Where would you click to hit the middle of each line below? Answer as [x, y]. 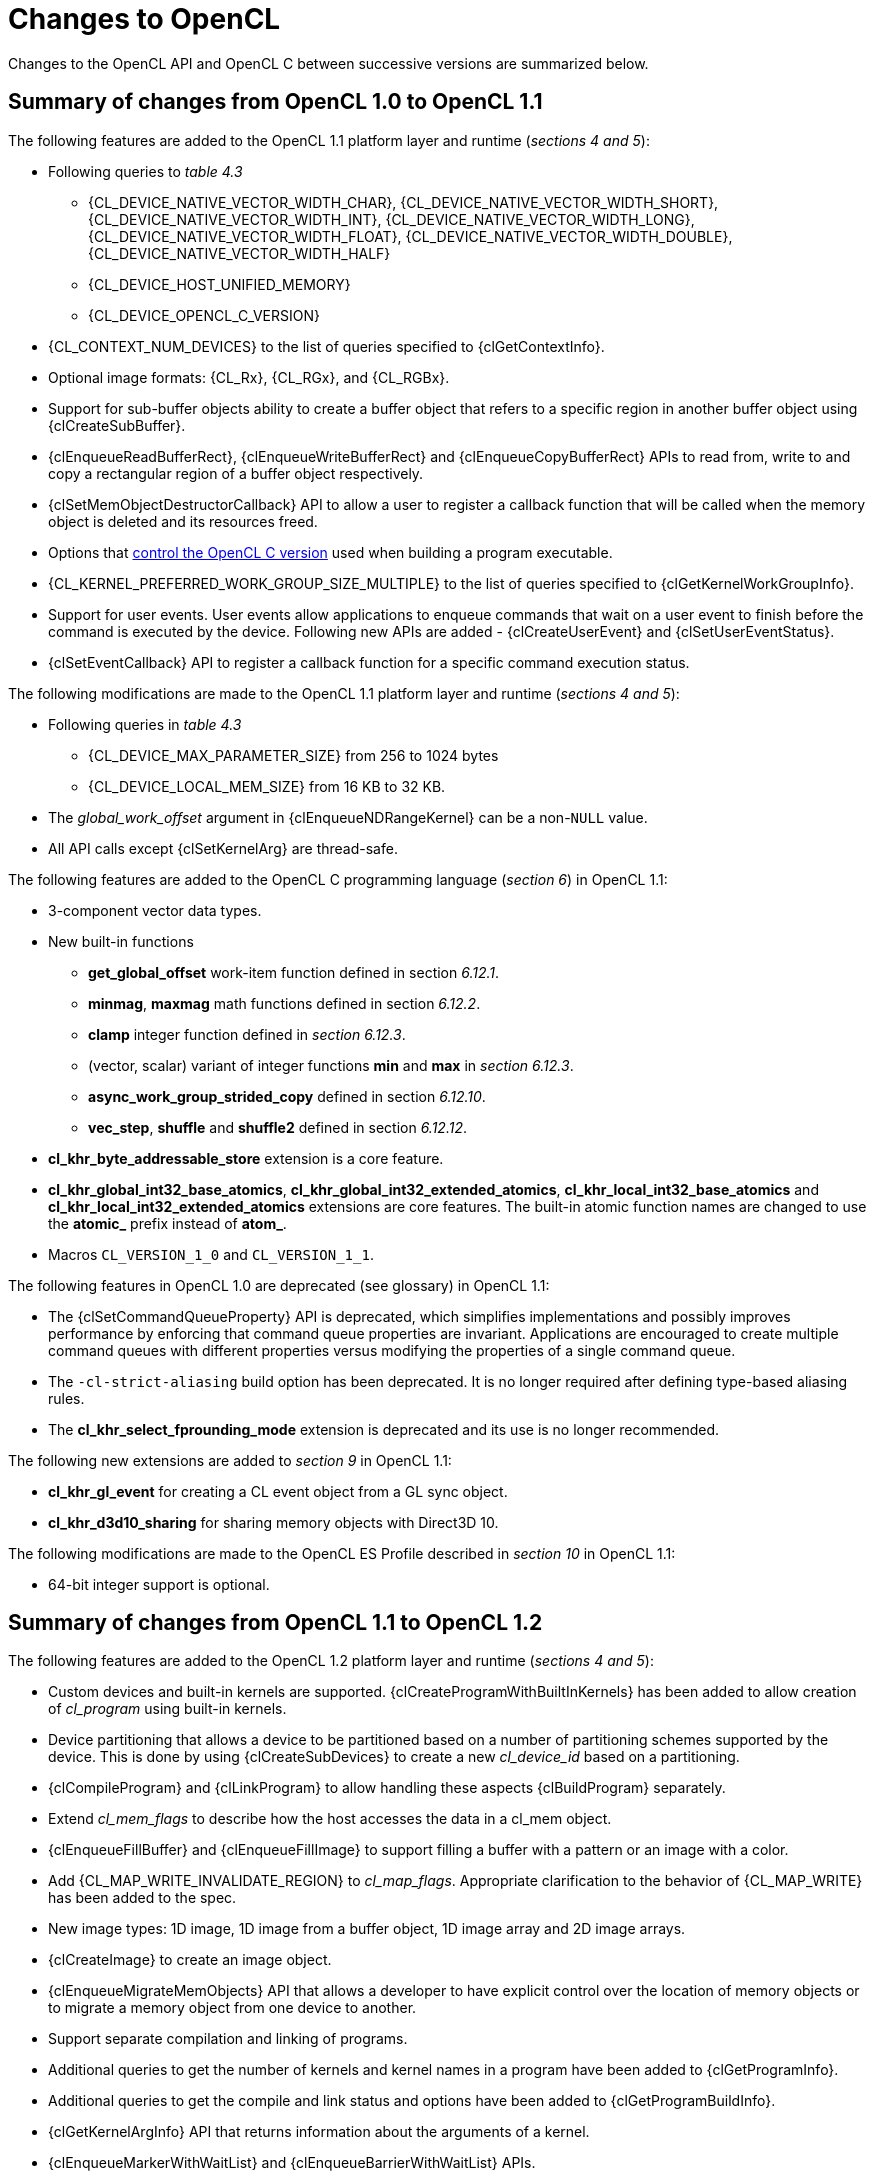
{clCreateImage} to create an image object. [190, 1960]
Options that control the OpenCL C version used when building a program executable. [330, 552]
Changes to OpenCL [144, 19]
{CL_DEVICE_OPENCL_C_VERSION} [204, 315]
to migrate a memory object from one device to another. [232, 2008]
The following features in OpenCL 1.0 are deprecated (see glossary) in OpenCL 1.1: [279, 1285]
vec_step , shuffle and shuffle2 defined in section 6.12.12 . [278, 1127]
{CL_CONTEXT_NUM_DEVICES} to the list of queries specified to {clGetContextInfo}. [326, 346]
